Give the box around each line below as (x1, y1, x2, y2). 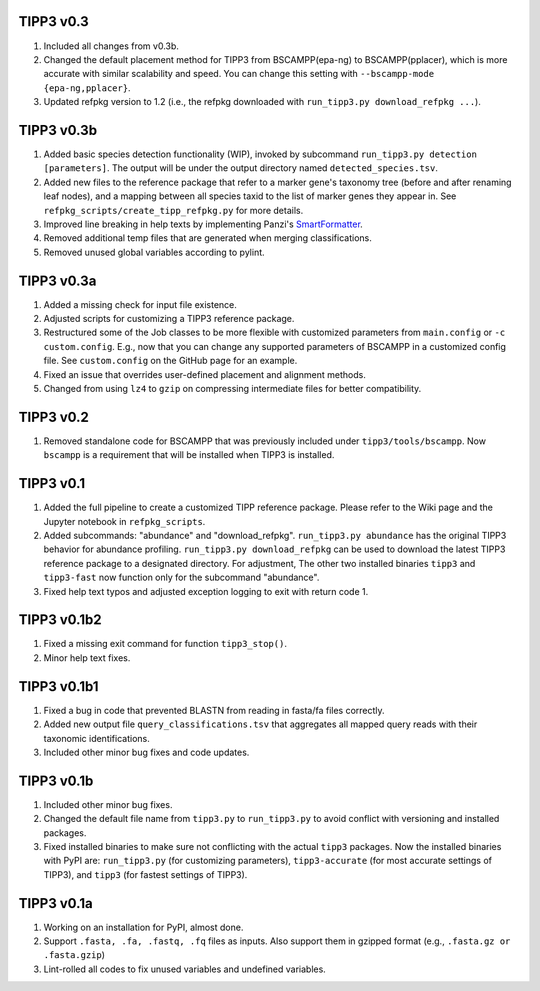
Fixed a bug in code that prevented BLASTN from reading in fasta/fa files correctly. (43, 704, 385, 716)
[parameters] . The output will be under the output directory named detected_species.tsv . (43, 162, 439, 174)
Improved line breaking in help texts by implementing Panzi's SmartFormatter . (43, 218, 364, 230)
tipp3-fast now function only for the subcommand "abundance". (43, 571, 320, 584)
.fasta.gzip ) (43, 949, 105, 961)
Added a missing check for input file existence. (43, 298, 237, 310)
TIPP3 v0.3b (18, 121, 98, 139)
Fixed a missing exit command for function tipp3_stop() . (43, 638, 287, 650)
